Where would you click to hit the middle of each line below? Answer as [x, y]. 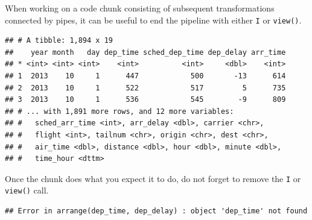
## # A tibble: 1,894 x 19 [59, 41]
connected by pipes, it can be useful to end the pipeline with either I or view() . [153, 20]
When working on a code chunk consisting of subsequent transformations [140, 8]
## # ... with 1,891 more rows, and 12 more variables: [119, 111]
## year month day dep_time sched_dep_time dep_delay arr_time [145, 52]
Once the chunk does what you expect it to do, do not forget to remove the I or [153, 178]
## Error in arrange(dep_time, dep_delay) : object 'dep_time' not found [156, 211]
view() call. [27, 190]
